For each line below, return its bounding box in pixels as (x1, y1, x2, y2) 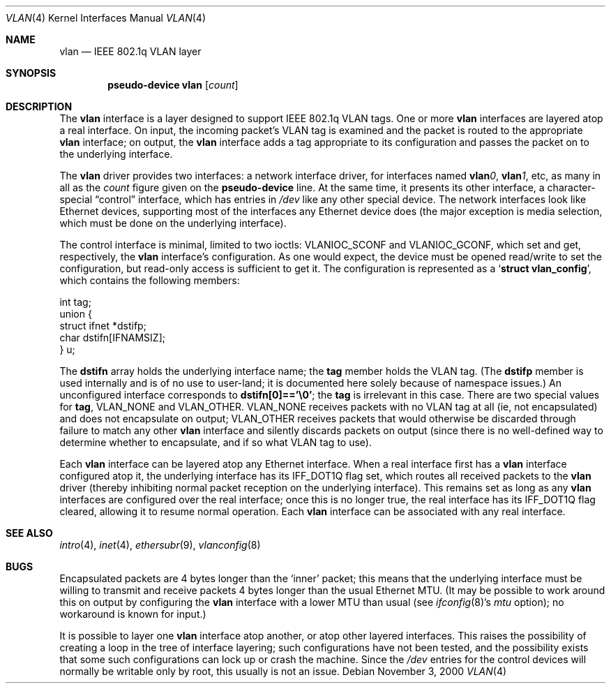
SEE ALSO (6, 527, 53, 539)
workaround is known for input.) (59, 608, 206, 620)
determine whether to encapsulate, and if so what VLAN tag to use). (59, 436, 372, 448)
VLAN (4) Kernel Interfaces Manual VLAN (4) (6, 12, 206, 24)
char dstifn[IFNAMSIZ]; (59, 332, 165, 343)
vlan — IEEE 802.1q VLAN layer (59, 45, 202, 57)
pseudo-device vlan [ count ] (107, 79, 239, 91)
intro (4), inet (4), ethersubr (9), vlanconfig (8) (59, 539, 261, 551)
